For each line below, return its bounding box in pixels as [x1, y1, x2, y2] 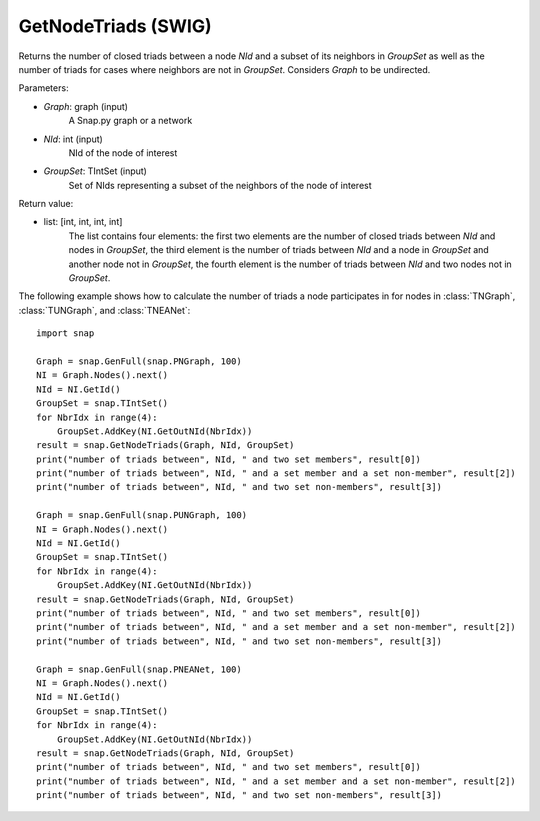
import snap [36, 328, 95, 339]
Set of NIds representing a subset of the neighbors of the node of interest [68, 179, 372, 191]
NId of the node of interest [68, 146, 178, 159]
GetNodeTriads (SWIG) [18, 15, 212, 37]
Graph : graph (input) [43, 100, 129, 112]
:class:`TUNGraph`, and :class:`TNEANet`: [18, 304, 191, 316]
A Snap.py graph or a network [68, 115, 193, 127]
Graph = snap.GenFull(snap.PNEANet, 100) [36, 663, 242, 675]
